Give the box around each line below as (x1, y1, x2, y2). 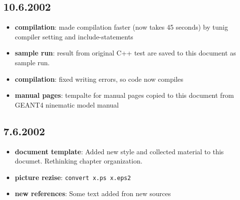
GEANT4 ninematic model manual (15, 99, 119, 109)
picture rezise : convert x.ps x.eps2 (15, 172, 131, 182)
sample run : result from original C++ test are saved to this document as (15, 48, 236, 58)
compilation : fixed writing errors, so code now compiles (15, 73, 184, 84)
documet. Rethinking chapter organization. (15, 156, 143, 166)
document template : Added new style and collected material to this (15, 146, 224, 156)
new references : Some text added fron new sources (15, 188, 171, 199)
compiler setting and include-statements (15, 31, 133, 41)
